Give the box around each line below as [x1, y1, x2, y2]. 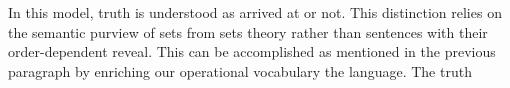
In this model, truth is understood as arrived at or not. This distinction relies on [8, 2, 502, 22]
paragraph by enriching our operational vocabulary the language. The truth [8, 60, 472, 81]
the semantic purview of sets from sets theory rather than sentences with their [8, 21, 488, 42]
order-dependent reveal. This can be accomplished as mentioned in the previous [8, 41, 496, 62]
